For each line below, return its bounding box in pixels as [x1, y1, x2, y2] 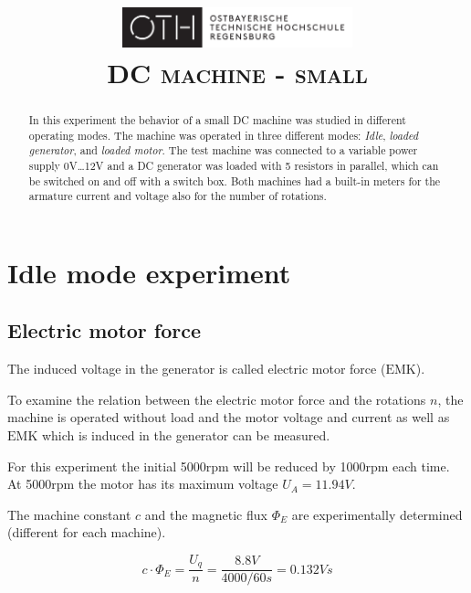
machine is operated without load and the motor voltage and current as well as [7, 408, 450, 427]
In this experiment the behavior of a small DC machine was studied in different [28, 111, 406, 127]
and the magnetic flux [144, 504, 267, 524]
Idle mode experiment [7, 253, 291, 291]
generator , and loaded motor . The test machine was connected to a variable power [28, 143, 418, 158]
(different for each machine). [7, 523, 166, 542]
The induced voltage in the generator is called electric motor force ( [7, 359, 386, 378]
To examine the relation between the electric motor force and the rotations [7, 389, 426, 408]
